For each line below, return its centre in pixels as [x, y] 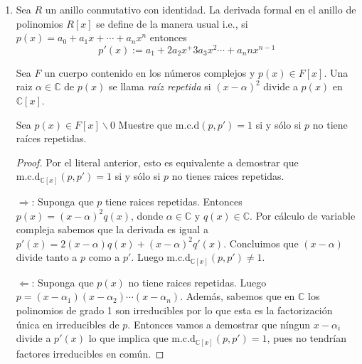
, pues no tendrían [307, 338]
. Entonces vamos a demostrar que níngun [219, 324]
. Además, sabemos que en [238, 296]
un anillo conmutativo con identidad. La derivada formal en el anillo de [201, 9]
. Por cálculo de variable [303, 215]
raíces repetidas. [51, 138]
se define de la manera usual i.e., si [172, 23]
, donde [147, 215]
